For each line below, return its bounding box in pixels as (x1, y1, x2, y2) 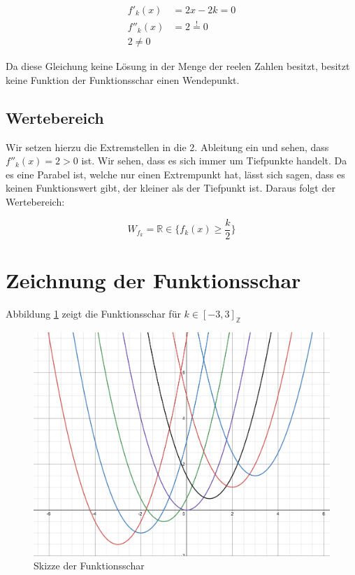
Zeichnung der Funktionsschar (6, 265, 301, 294)
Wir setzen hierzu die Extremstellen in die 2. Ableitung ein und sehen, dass (6, 139, 329, 154)
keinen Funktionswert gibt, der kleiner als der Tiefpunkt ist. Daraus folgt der (6, 180, 335, 195)
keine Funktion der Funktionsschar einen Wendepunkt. (6, 72, 240, 87)
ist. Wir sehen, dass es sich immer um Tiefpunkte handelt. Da (81, 153, 347, 168)
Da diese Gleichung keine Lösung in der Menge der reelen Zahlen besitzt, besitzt (6, 59, 350, 73)
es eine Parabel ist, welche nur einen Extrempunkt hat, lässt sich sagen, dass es (6, 166, 345, 181)
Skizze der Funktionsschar (34, 558, 145, 573)
